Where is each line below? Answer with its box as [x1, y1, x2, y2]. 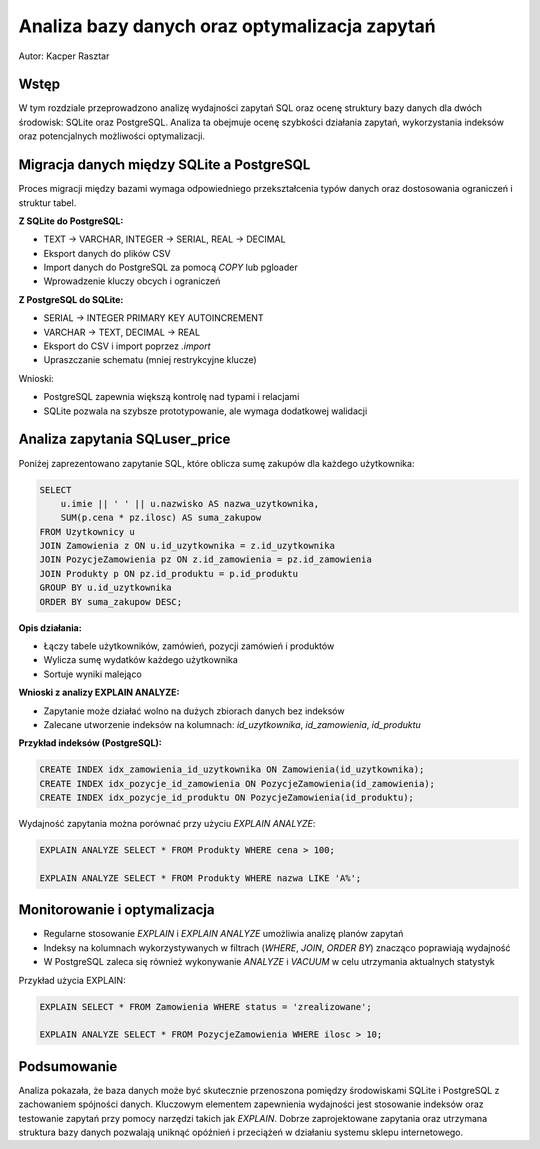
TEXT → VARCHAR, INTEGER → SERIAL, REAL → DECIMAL [43, 233, 286, 245]
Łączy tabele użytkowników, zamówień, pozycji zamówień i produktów [43, 640, 335, 652]
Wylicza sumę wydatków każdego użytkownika [43, 654, 239, 666]
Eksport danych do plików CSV [43, 247, 171, 259]
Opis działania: [18, 621, 82, 634]
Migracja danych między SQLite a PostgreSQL [18, 156, 311, 174]
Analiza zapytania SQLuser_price [18, 431, 231, 448]
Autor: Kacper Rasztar [18, 50, 110, 62]
